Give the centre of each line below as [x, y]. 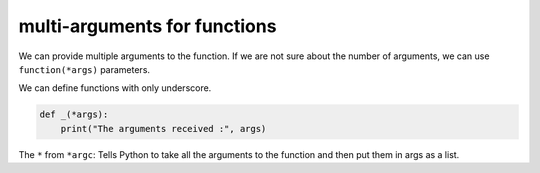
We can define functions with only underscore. [115, 88]
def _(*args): [74, 114]
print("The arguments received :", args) [163, 128]
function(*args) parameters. [84, 69]
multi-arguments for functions [147, 26]
